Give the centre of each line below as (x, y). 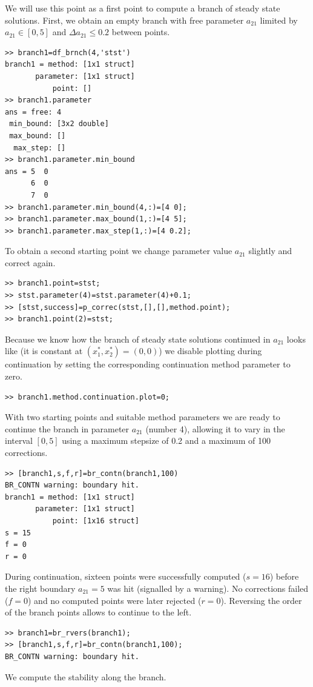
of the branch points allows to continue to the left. (98, 612)
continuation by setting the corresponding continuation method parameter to (148, 364)
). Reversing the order (261, 600)
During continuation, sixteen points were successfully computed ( (126, 576)
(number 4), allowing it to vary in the (215, 428)
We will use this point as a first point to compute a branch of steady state (143, 8)
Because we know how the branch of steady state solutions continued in (138, 339)
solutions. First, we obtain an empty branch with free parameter (124, 20)
